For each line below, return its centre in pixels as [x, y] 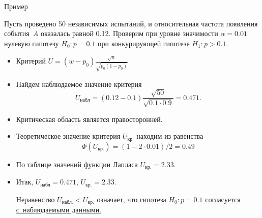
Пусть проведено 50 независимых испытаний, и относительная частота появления [131, 23]
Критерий [31, 61]
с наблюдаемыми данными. [59, 210]
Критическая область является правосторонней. [89, 119]
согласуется [223, 199]
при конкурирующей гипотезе [144, 43]
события [17, 33]
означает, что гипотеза [132, 199]
